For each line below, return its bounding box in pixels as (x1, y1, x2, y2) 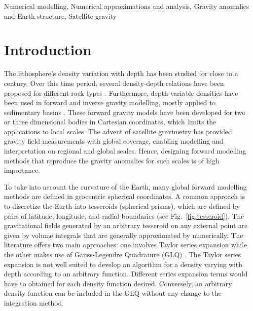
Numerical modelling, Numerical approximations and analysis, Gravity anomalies (4, 1, 249, 11)
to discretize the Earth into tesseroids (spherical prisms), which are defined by (4, 201, 240, 211)
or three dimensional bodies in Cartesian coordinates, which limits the (4, 117, 216, 127)
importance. (4, 165, 40, 175)
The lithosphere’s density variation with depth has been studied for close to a (4, 68, 238, 78)
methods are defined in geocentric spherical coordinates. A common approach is (4, 191, 245, 201)
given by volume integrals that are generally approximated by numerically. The (4, 230, 243, 240)
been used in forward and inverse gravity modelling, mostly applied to (4, 97, 216, 108)
